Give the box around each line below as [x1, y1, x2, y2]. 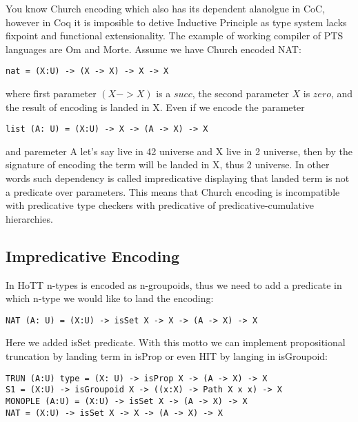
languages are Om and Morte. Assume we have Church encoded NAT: [6, 41, 301, 56]
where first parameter [6, 86, 97, 101]
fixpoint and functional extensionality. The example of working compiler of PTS [6, 28, 344, 43]
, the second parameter [192, 86, 289, 101]
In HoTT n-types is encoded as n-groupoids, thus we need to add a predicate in [6, 277, 342, 292]
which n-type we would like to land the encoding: [6, 291, 214, 305]
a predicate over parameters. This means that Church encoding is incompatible [6, 184, 340, 199]
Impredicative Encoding [6, 245, 179, 266]
